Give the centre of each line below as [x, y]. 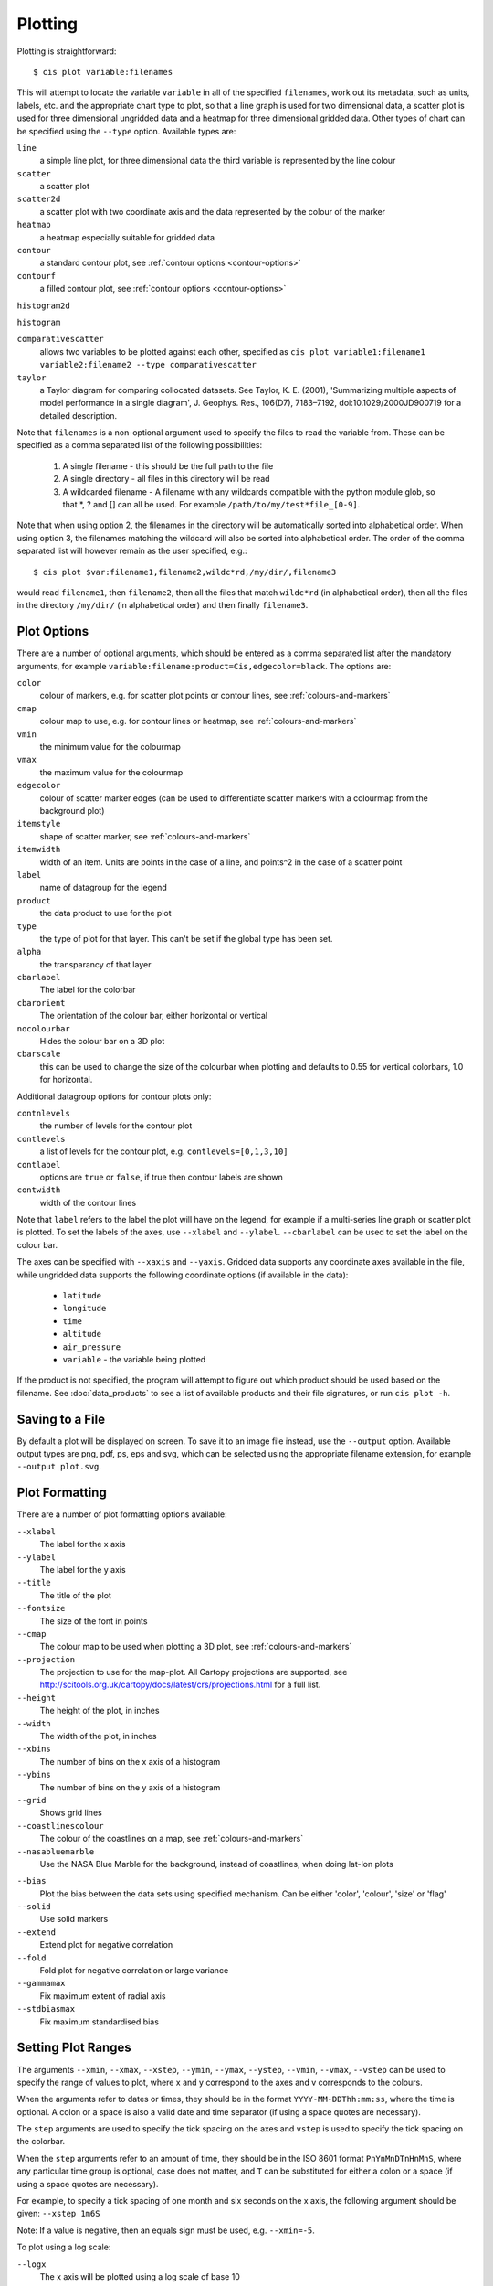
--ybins [34, 1775]
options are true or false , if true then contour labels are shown [161, 1177]
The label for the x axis [83, 1544]
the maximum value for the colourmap [111, 772]
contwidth [39, 1190]
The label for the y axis [83, 1569]
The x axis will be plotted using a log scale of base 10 [140, 2276]
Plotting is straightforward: [67, 51]
